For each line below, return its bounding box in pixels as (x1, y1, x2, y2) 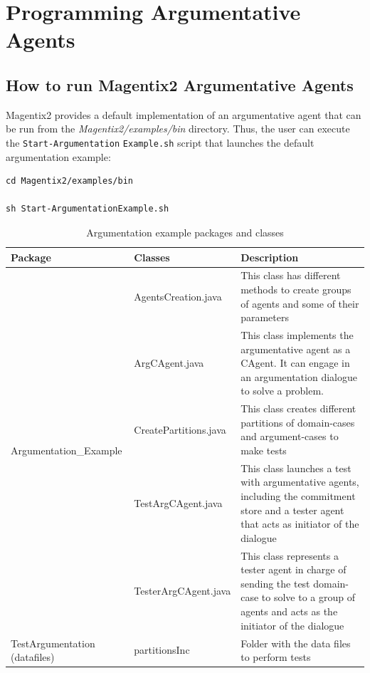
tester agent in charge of (240, 562, 347, 577)
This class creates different (240, 401, 356, 416)
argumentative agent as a (240, 341, 351, 356)
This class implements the (240, 328, 354, 343)
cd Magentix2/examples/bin (6, 176, 133, 187)
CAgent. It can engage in (240, 355, 350, 370)
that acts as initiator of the (240, 516, 359, 531)
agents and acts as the (240, 604, 338, 619)
